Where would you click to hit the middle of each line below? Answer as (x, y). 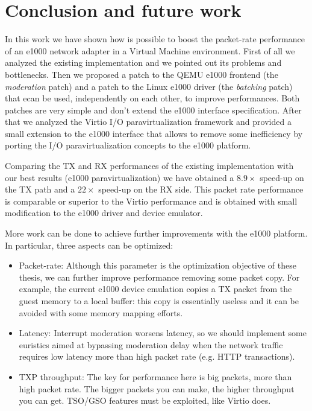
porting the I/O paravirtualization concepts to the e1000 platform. (128, 145)
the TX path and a (40, 189)
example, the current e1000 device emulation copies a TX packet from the (155, 289)
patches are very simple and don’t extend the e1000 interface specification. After (153, 110)
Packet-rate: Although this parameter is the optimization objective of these (158, 265)
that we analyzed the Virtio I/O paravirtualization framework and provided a (148, 122)
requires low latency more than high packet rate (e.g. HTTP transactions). (157, 356)
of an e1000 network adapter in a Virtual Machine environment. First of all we (150, 50)
